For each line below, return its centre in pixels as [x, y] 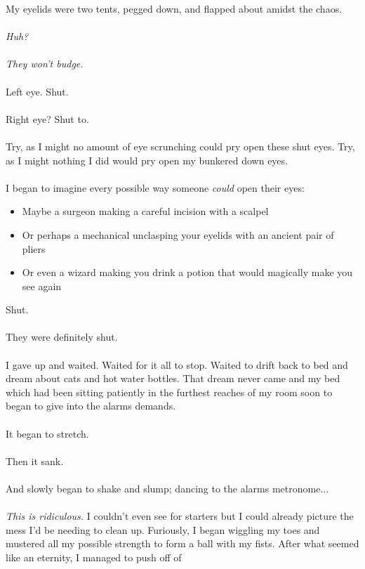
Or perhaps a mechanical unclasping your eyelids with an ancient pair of [178, 234]
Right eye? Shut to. [47, 118]
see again [42, 286]
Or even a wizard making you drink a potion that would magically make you [187, 272]
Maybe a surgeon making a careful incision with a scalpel [145, 211]
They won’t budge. [45, 64]
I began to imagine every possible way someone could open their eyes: [155, 187]
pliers [34, 248]
